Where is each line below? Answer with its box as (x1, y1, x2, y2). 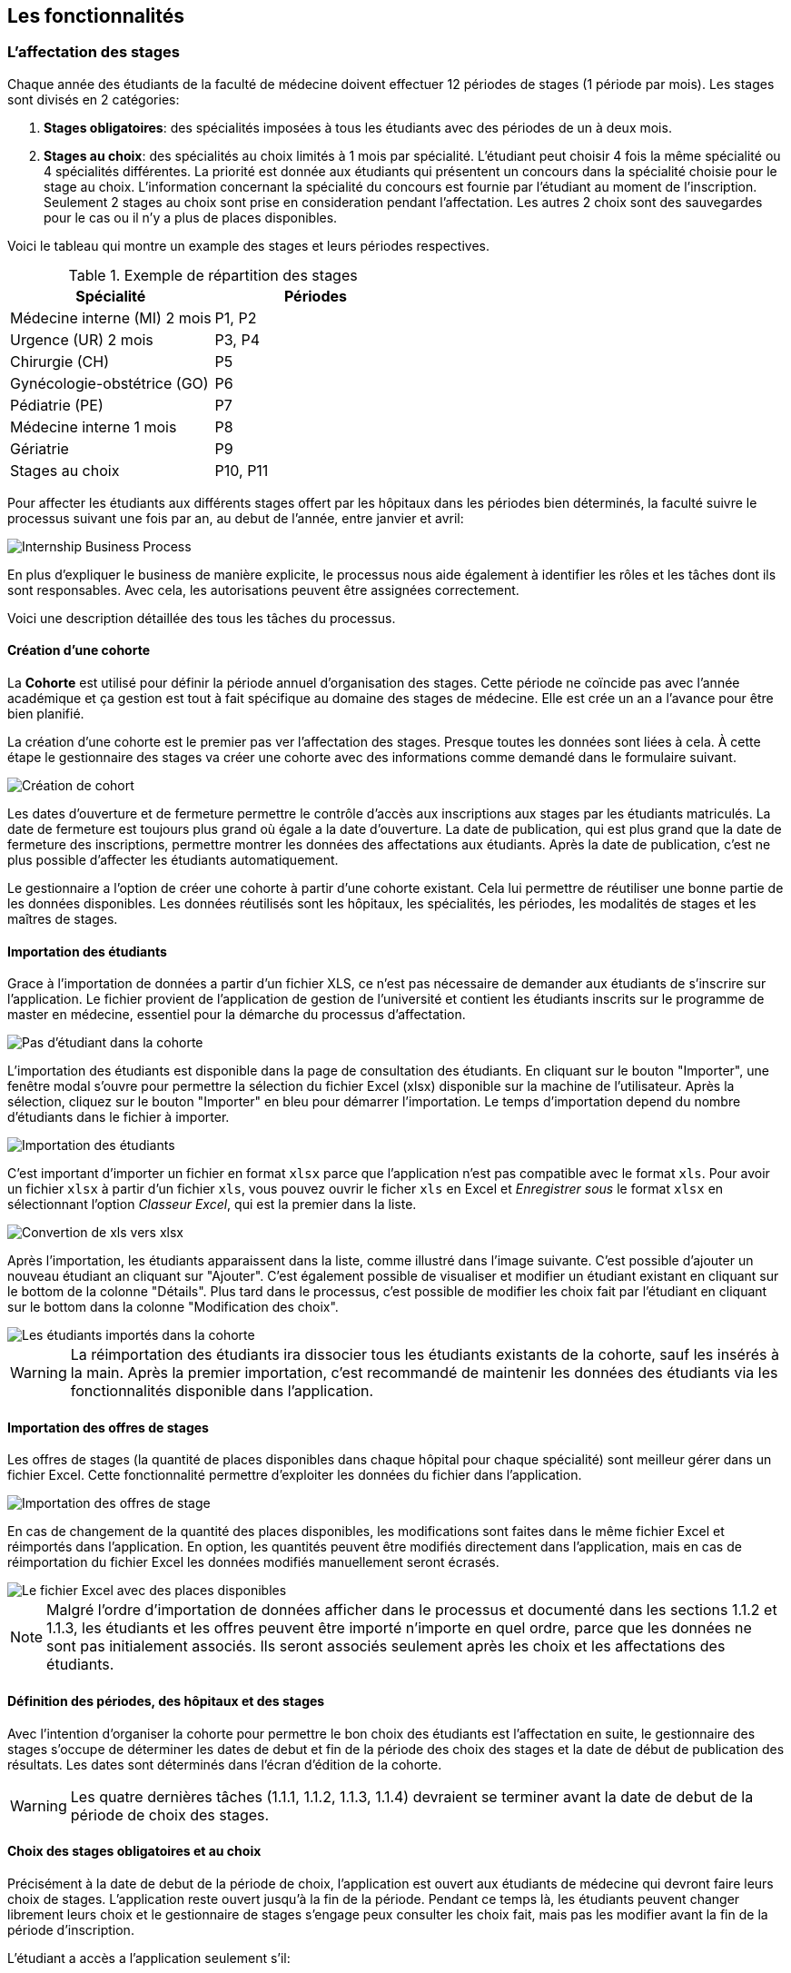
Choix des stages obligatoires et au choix (7, 1843, 262, 1859)
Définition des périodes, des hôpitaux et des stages (7, 1693, 325, 1710)
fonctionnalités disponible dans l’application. (70, 1382, 374, 1401)
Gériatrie (10, 439, 69, 458)
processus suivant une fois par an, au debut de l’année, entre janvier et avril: (7, 510, 464, 526)
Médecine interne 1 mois (10, 417, 177, 436)
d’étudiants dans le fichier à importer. (7, 1109, 230, 1125)
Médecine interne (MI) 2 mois (10, 308, 212, 327)
